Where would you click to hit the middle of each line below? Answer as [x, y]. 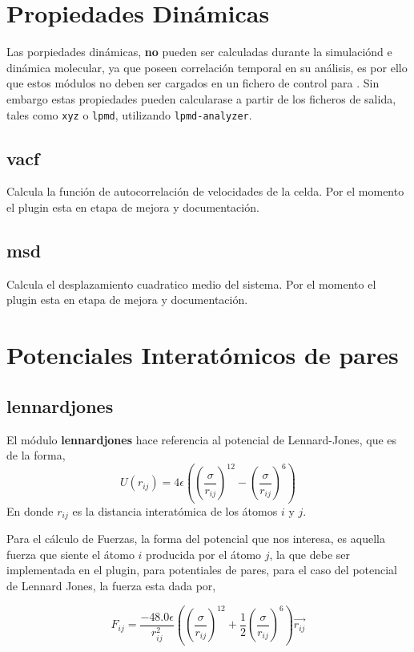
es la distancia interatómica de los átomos [175, 510]
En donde [30, 510]
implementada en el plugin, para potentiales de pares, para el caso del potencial [202, 570]
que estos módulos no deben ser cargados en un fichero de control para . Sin [193, 83]
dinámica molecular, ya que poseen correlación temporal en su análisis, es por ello [207, 67]
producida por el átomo [204, 554]
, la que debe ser [309, 554]
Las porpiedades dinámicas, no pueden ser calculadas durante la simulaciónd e [199, 52]
